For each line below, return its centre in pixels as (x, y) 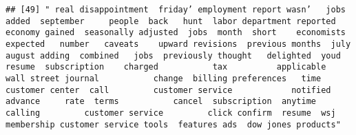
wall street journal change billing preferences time (164, 78)
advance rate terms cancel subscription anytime (161, 102)
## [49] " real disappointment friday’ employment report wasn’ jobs (176, 10)
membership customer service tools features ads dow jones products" (173, 124)
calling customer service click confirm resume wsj (171, 113)
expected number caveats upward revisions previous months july (178, 44)
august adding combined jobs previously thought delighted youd (173, 55)
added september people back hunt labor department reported (171, 21)
